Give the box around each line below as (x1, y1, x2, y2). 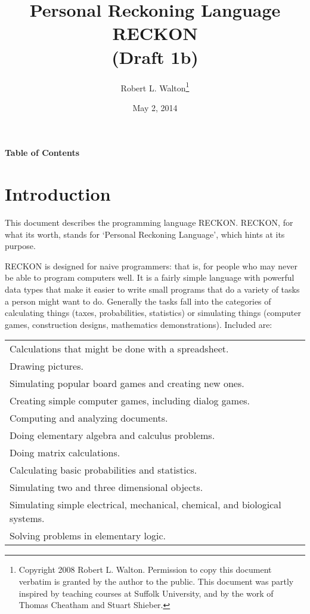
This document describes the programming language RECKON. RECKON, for (5, 216, 293, 229)
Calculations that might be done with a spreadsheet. (10, 342, 229, 356)
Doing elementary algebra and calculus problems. (10, 428, 215, 443)
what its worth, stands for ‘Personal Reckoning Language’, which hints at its (5, 228, 285, 240)
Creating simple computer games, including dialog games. (10, 394, 250, 408)
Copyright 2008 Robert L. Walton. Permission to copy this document (18, 563, 272, 576)
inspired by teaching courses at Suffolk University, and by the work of (18, 587, 274, 599)
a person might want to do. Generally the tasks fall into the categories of (5, 294, 271, 307)
